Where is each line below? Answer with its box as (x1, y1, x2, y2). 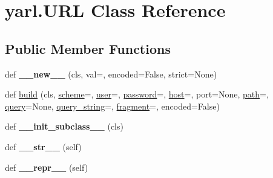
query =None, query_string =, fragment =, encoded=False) (5, 99, 220, 112)
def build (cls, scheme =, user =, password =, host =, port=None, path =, (5, 88, 269, 101)
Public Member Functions (5, 39, 171, 58)
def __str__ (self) (5, 140, 82, 153)
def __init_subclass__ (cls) (5, 120, 123, 133)
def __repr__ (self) (5, 160, 88, 173)
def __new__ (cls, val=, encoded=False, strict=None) (5, 67, 217, 80)
